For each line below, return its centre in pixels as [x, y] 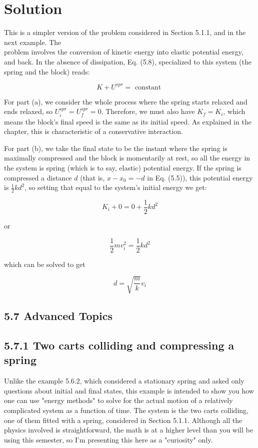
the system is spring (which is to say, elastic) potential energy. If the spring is [123, 167]
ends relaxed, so [28, 111]
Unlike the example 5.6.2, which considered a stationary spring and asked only [124, 381]
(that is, [92, 177]
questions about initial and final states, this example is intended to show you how [129, 390]
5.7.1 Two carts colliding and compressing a [119, 345]
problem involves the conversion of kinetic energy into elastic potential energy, [124, 52]
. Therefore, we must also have [148, 111]
